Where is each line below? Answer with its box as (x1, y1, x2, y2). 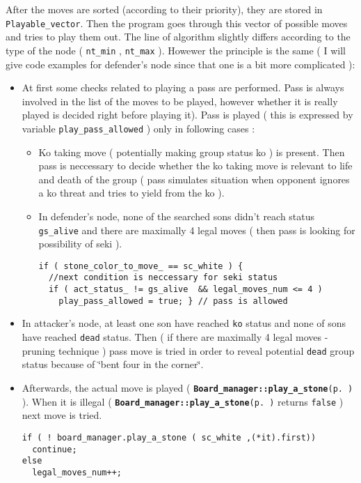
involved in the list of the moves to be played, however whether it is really (22, 93, 338, 108)
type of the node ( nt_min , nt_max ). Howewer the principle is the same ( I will (6, 43, 346, 57)
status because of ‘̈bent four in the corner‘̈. (22, 357, 204, 371)
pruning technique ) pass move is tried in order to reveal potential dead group (22, 343, 355, 358)
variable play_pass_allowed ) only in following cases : (22, 121, 255, 135)
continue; (32, 444, 77, 454)
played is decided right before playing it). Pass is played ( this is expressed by (22, 107, 353, 122)
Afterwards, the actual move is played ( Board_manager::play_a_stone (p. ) (22, 380, 353, 394)
